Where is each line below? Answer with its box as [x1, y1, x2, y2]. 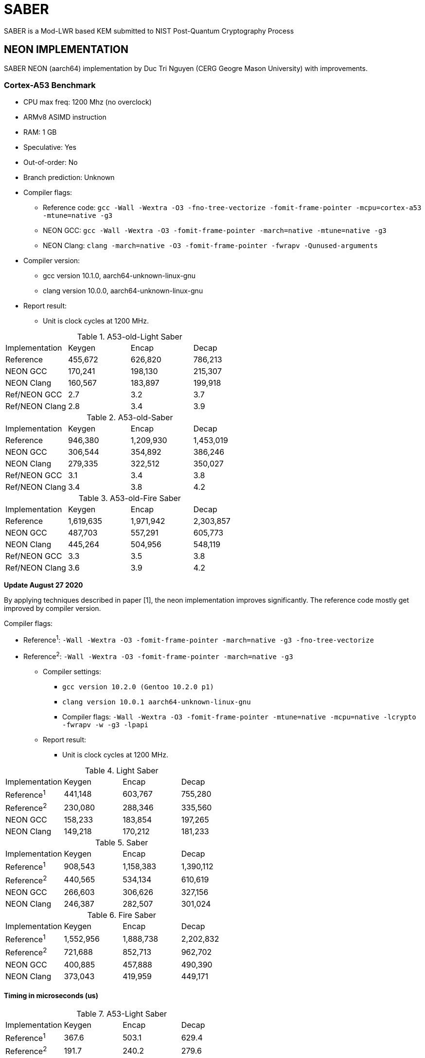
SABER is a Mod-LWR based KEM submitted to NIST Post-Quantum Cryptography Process [4, 26, 294, 35]
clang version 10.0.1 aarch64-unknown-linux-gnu [62, 698, 251, 706]
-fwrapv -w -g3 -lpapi [62, 720, 149, 729]
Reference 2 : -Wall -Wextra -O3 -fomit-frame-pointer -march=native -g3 [23, 651, 293, 661]
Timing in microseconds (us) [4, 991, 98, 1000]
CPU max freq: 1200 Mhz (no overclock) [23, 98, 152, 107]
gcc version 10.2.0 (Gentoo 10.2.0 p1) [62, 682, 214, 691]
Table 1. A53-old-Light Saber [77, 332, 182, 342]
